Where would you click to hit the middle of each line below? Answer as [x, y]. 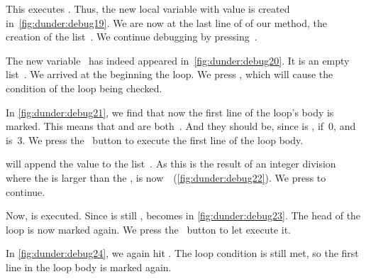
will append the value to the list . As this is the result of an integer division [171, 164]
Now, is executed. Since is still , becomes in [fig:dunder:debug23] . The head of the [183, 215]
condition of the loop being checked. [84, 88]
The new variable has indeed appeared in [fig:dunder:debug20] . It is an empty [178, 60]
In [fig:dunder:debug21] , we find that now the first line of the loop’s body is [170, 112]
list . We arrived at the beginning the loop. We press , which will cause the [170, 74]
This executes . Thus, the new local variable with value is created [148, 9]
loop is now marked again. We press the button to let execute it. [149, 229]
